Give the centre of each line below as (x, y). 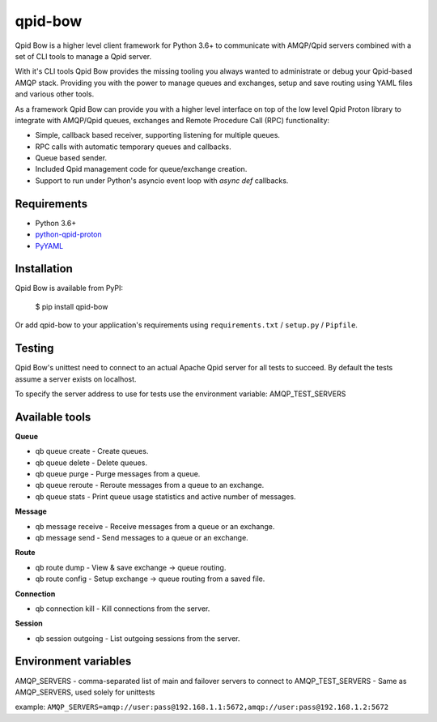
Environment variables (73, 662)
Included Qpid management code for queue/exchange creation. (141, 169)
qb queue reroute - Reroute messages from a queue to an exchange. (150, 485)
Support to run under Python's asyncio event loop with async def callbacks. (162, 180)
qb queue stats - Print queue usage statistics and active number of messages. (165, 496)
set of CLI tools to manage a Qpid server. (83, 56)
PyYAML (49, 246)
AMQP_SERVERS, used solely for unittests (85, 692)
